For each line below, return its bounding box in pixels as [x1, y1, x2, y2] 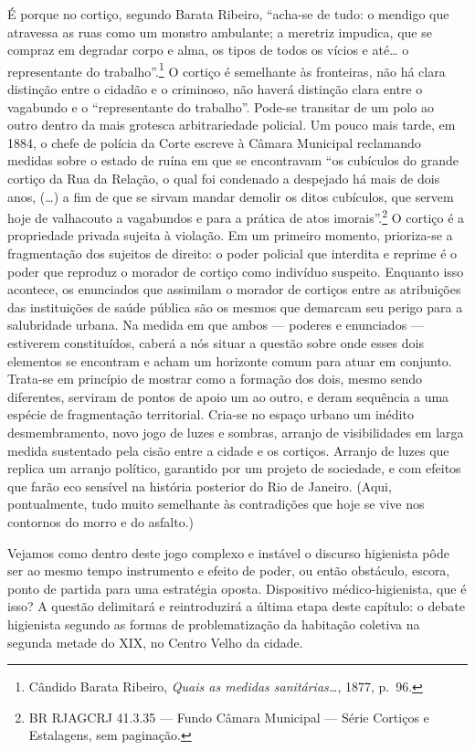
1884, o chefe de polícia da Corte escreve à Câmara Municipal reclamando [7, 132, 421, 152]
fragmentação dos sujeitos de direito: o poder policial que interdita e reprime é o [7, 244, 458, 263]
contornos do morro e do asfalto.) [7, 512, 195, 531]
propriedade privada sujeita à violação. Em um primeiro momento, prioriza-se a [7, 226, 453, 245]
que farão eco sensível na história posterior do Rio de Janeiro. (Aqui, [7, 476, 392, 495]
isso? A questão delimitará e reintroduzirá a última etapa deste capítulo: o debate [7, 597, 465, 616]
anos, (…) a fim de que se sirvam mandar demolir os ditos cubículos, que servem [7, 186, 454, 206]
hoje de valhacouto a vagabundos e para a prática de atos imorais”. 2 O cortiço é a [7, 206, 465, 227]
